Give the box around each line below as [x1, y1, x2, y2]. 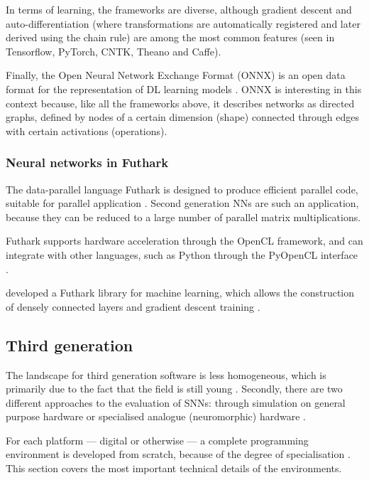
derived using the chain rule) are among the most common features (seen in [6, 30, 335, 45]
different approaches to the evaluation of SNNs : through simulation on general [6, 395, 346, 410]
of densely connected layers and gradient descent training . [6, 299, 260, 314]
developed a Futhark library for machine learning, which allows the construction [6, 285, 355, 300]
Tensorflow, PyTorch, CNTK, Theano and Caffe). [6, 43, 221, 58]
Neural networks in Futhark [6, 154, 169, 171]
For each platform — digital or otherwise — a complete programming [6, 432, 309, 447]
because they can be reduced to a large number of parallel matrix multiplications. [6, 209, 361, 224]
